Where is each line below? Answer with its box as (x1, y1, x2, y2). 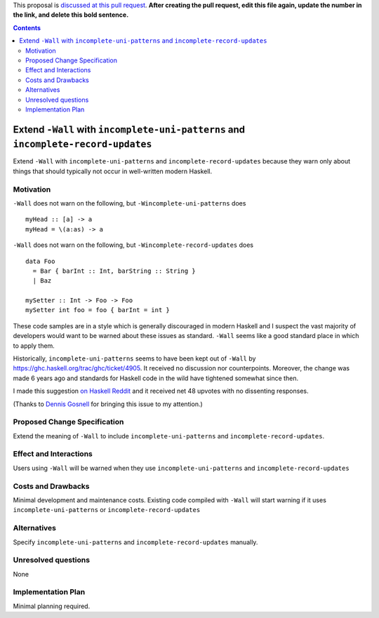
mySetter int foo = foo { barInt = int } (25, 306, 170, 314)
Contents (13, 23, 41, 32)
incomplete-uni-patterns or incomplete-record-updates (13, 506, 201, 514)
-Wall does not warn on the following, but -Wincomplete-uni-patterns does (13, 199, 246, 207)
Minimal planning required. (13, 602, 91, 610)
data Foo (25, 257, 55, 265)
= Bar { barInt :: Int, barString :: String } (32, 267, 196, 275)
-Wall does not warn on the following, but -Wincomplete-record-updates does (13, 241, 254, 249)
